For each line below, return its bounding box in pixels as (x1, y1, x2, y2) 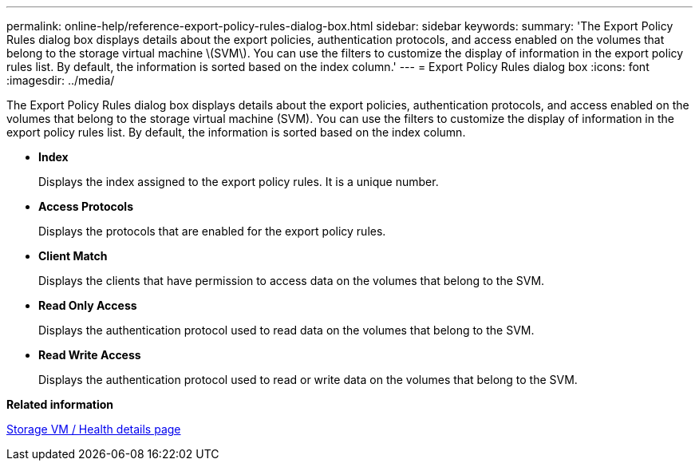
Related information (6, 398, 114, 411)
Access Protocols (38, 200, 133, 213)
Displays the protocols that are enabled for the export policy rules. (38, 224, 386, 238)
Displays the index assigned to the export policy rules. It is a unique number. (38, 175, 439, 188)
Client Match (38, 249, 108, 263)
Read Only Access (38, 299, 137, 312)
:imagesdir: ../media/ (6, 73, 115, 87)
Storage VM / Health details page (6, 422, 181, 436)
